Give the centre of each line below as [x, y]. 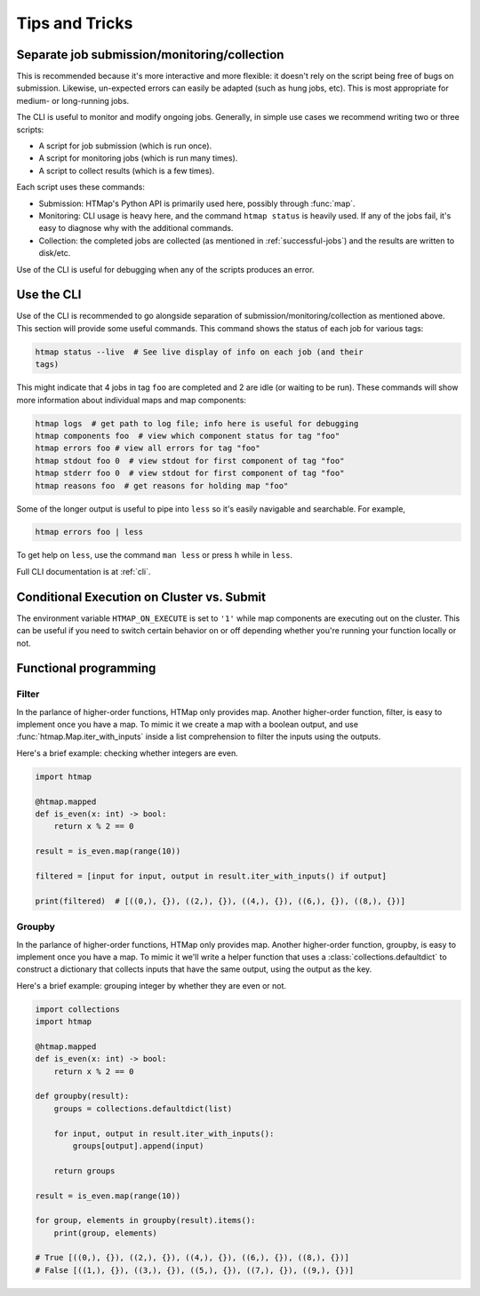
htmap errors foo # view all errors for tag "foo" [148, 448]
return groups [84, 1171]
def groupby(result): [82, 1096]
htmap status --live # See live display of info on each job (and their [199, 352]
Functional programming [86, 668]
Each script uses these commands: [81, 187]
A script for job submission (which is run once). [125, 146]
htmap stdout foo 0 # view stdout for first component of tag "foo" [190, 461]
